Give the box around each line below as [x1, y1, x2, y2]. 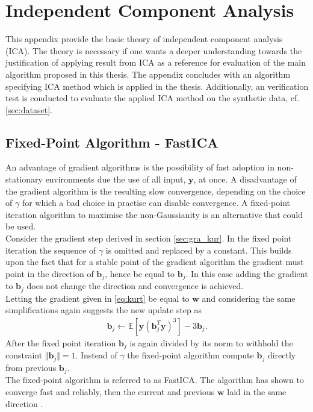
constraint [5, 349, 43, 361]
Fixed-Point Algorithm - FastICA [5, 133, 218, 151]
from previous [5, 361, 57, 373]
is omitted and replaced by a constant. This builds [105, 243, 292, 256]
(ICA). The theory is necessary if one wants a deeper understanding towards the [5, 44, 302, 57]
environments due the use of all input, [45, 173, 186, 186]
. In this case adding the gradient [185, 267, 308, 279]
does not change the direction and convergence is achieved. [26, 279, 244, 292]
